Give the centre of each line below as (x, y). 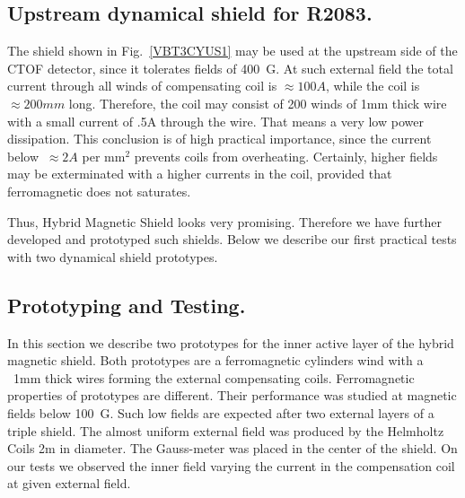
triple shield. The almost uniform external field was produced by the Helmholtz (226, 430)
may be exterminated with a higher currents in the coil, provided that (200, 174)
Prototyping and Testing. (127, 305)
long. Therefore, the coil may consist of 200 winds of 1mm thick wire (258, 103)
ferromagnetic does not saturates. (99, 191)
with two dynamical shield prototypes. (113, 256)
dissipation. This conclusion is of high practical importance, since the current (219, 139)
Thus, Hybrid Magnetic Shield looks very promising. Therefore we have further (224, 221)
